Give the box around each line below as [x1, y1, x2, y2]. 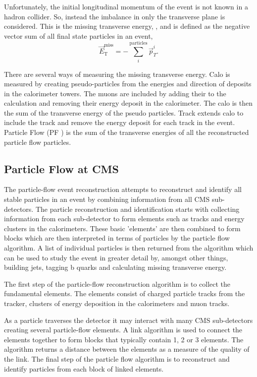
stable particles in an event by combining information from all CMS [4, 194, 210, 204]
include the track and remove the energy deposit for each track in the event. [4, 117, 235, 127]
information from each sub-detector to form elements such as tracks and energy [4, 213, 245, 224]
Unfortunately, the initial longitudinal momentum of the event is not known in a [4, 1, 248, 11]
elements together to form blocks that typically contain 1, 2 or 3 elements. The [4, 334, 244, 344]
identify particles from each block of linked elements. [4, 363, 164, 374]
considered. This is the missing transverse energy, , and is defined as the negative [4, 21, 250, 31]
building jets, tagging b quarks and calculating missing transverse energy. [4, 262, 227, 272]
